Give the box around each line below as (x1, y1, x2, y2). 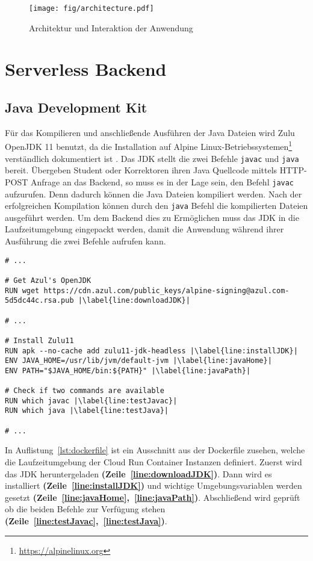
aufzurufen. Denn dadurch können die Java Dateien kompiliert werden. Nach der (5, 187, 302, 200)
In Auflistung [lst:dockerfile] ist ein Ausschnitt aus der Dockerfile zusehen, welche (5, 444, 305, 456)
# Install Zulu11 (5, 336, 74, 345)
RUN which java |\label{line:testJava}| (5, 406, 169, 415)
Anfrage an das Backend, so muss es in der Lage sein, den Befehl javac (30, 175, 294, 188)
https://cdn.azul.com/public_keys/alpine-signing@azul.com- (43, 286, 290, 295)
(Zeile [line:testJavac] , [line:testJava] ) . (5, 514, 167, 527)
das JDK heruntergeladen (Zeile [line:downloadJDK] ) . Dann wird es (5, 467, 272, 480)
